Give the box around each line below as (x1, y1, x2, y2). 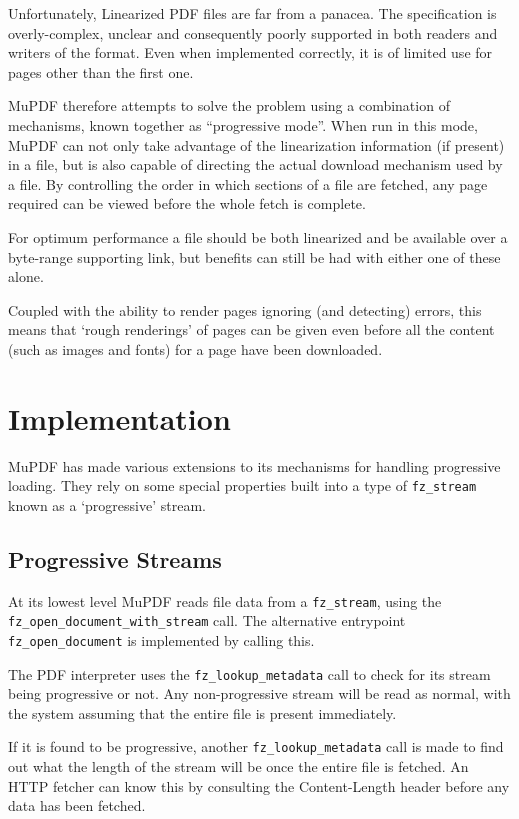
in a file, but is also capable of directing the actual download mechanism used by (8, 154, 503, 175)
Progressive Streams (8, 543, 222, 574)
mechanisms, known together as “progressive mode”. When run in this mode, (8, 114, 478, 135)
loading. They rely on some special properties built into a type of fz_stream (8, 475, 477, 496)
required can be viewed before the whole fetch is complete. (8, 193, 366, 214)
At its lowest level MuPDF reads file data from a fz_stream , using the (8, 590, 442, 611)
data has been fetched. (8, 795, 146, 816)
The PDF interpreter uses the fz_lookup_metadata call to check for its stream (8, 663, 491, 684)
